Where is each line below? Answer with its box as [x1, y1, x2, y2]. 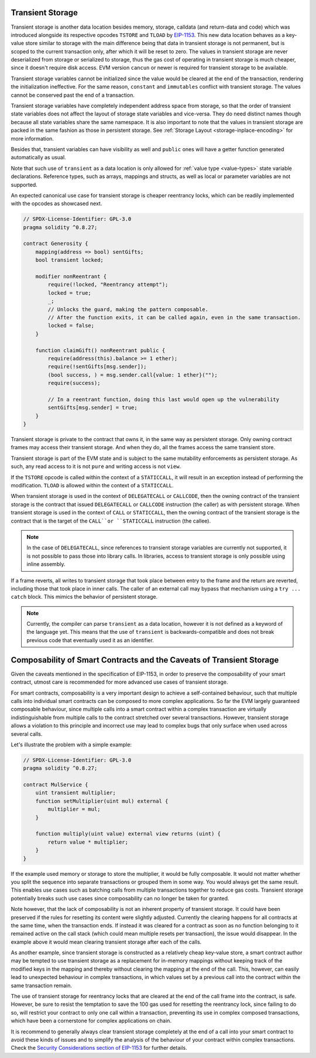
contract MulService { [23, 781, 88, 788]
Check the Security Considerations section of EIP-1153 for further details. [11, 1045, 187, 1052]
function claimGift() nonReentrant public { [35, 347, 166, 354]
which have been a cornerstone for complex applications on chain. [11, 1017, 172, 1025]
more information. [11, 135, 54, 142]
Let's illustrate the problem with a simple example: [11, 741, 132, 748]
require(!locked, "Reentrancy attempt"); [47, 281, 169, 288]
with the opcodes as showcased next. [11, 200, 102, 207]
